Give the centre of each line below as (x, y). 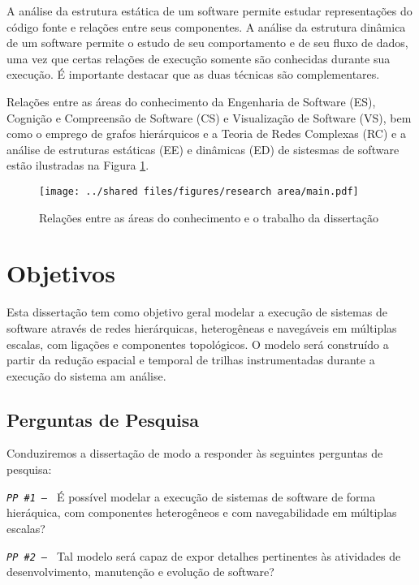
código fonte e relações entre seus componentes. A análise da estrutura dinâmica (206, 26)
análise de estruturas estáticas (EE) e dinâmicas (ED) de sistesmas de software (203, 149)
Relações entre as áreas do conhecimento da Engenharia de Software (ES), (191, 101)
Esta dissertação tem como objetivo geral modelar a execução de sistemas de (197, 312)
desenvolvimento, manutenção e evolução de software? (140, 572)
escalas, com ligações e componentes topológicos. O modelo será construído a (198, 344)
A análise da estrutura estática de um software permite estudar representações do (209, 11)
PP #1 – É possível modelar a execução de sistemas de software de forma (191, 496)
